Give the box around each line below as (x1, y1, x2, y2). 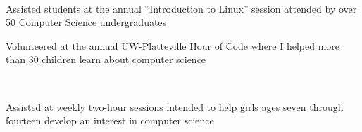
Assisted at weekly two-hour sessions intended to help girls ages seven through (6, 99, 344, 114)
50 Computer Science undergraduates (6, 15, 167, 29)
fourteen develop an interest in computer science (6, 113, 214, 128)
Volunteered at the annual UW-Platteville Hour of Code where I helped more (6, 38, 340, 53)
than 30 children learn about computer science (6, 52, 206, 67)
